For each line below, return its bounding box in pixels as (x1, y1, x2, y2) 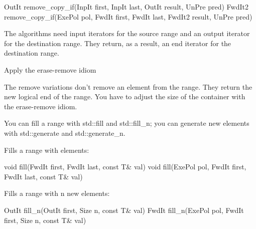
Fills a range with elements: (4, 144, 89, 155)
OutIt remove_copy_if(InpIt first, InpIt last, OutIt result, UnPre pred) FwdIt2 (4, 2, 248, 12)
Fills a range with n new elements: (4, 188, 110, 198)
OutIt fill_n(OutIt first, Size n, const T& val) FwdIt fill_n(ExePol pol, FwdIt (4, 204, 244, 215)
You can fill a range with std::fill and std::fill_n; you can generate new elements (4, 118, 249, 128)
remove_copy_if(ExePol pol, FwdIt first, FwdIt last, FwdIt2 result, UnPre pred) (4, 11, 252, 22)
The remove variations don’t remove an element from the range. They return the (4, 81, 252, 92)
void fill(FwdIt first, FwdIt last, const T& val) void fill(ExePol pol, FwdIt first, (4, 161, 246, 172)
